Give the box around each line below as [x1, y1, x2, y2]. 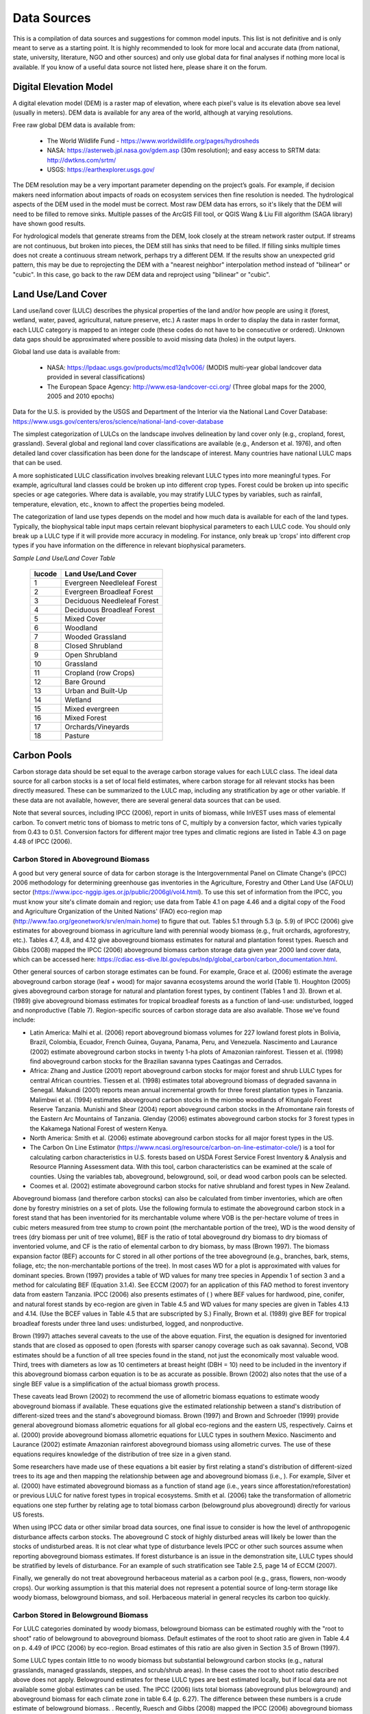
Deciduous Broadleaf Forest [64, 605, 156, 615]
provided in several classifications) [47, 373, 145, 381]
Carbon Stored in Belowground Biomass [12, 1610, 149, 1619]
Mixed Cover [64, 614, 106, 624]
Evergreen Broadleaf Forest [64, 587, 153, 596]
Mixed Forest [64, 713, 107, 723]
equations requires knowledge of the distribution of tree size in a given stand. [12, 1450, 232, 1458]
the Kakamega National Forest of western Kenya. [29, 1124, 168, 1133]
